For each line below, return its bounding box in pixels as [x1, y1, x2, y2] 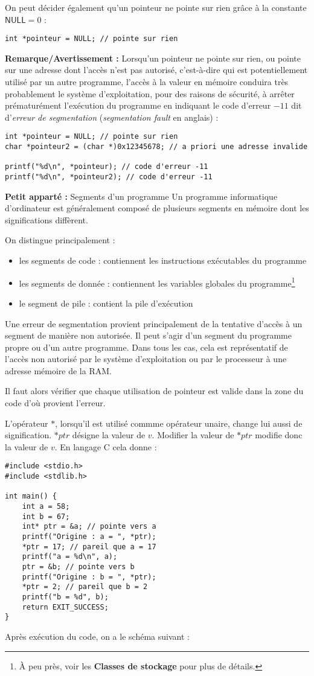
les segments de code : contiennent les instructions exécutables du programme [19, 254, 307, 267]
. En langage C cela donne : [54, 440, 157, 453]
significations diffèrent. [5, 213, 88, 226]
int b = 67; [22, 512, 70, 521]
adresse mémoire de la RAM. [5, 364, 112, 377]
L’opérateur [5, 416, 48, 429]
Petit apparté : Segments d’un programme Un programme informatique [5, 190, 278, 202]
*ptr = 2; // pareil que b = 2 [22, 582, 148, 591]
